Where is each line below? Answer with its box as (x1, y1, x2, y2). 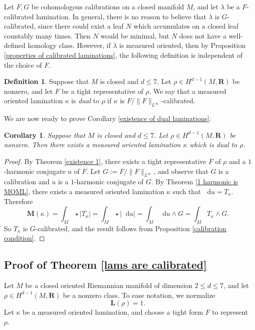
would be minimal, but (100, 30, 169, 41)
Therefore (4, 196, 33, 206)
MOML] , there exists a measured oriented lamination (4, 186, 164, 196)
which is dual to (190, 139, 237, 150)
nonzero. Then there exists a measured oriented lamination (4, 139, 181, 150)
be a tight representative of (62, 85, 143, 96)
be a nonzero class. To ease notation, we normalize (63, 289, 216, 300)
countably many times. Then (4, 30, 91, 41)
